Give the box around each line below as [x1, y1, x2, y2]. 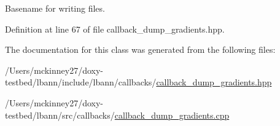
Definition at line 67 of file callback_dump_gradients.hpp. [5, 22, 225, 35]
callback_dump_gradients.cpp [114, 108, 230, 121]
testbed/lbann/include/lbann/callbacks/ [5, 76, 157, 89]
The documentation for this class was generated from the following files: [5, 43, 276, 56]
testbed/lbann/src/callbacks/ [5, 108, 115, 121]
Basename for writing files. [5, 2, 105, 14]
